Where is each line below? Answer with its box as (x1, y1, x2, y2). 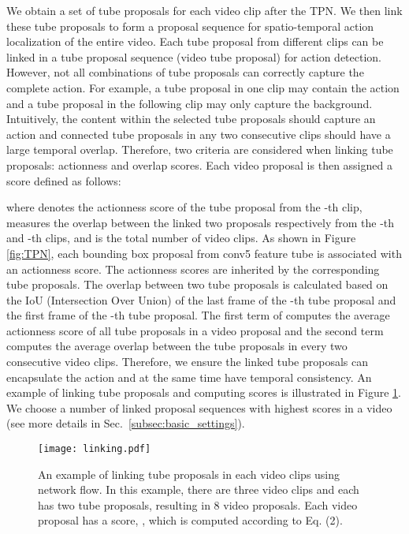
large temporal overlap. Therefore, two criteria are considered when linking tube (6, 141, 393, 158)
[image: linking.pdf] (38, 443, 151, 455)
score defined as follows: (6, 172, 121, 189)
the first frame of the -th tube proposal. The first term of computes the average (6, 307, 390, 323)
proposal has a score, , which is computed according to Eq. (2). (38, 512, 343, 528)
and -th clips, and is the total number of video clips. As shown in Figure (6, 230, 356, 246)
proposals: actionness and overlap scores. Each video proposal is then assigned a (6, 156, 392, 173)
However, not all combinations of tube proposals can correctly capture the (6, 64, 364, 80)
